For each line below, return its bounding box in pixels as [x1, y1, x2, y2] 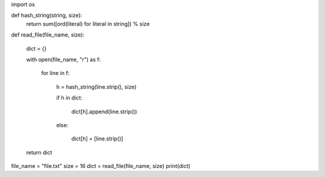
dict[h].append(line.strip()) [71, 108, 138, 115]
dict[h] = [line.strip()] [71, 135, 123, 142]
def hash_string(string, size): [11, 12, 82, 19]
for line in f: [41, 70, 70, 77]
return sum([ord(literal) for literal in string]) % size [26, 20, 150, 27]
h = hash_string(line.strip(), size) [56, 83, 137, 90]
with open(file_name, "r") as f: [26, 56, 101, 63]
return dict [26, 149, 52, 156]
